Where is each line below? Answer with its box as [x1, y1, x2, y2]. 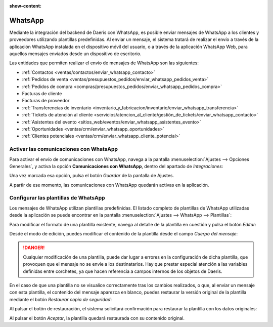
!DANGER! [23, 244, 45, 251]
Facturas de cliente [22, 91, 62, 97]
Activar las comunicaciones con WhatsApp [9, 146, 118, 153]
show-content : [9, 3, 41, 9]
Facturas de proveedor [22, 98, 70, 104]
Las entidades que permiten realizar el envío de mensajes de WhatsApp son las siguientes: [9, 60, 199, 66]
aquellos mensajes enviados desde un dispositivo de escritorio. [9, 51, 142, 57]
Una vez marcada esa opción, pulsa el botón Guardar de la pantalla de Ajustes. [9, 173, 174, 179]
